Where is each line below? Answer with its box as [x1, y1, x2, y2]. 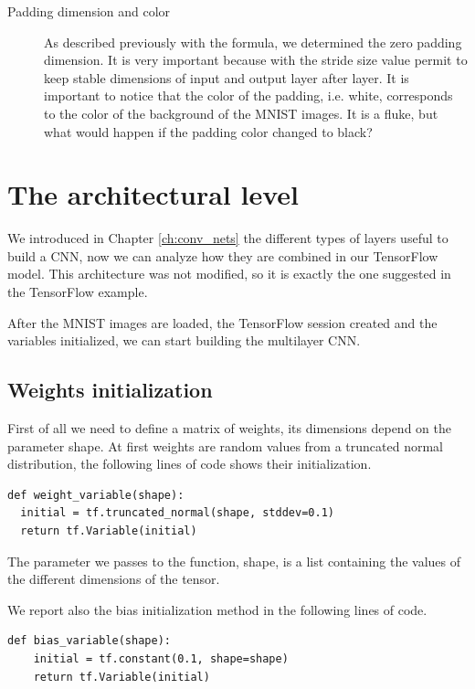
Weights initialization [7, 376, 213, 404]
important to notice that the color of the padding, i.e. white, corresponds [44, 86, 453, 105]
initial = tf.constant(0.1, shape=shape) [33, 652, 289, 665]
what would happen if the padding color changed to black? [44, 122, 373, 141]
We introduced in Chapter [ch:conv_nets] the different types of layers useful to [7, 228, 449, 248]
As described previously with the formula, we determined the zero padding [44, 32, 462, 51]
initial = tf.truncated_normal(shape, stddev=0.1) [20, 506, 334, 520]
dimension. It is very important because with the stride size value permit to [44, 50, 468, 69]
